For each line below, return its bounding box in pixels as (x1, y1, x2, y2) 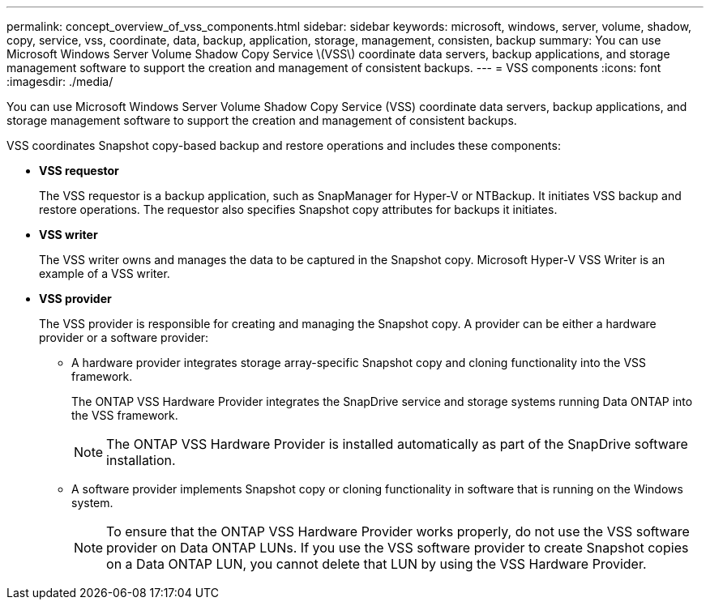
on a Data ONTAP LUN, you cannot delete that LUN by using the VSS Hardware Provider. (106, 556, 647, 572)
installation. (106, 452, 176, 468)
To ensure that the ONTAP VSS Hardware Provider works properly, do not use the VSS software (106, 523, 690, 540)
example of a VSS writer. (39, 267, 170, 280)
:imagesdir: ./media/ (6, 75, 113, 88)
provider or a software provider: (39, 331, 209, 344)
